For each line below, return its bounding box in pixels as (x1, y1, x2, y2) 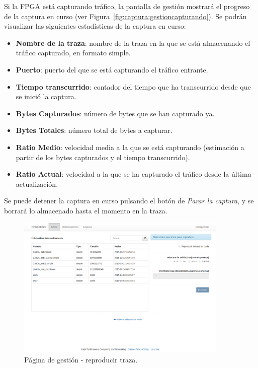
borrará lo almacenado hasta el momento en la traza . (4, 205, 167, 215)
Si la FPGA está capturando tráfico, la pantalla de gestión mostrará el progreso (4, 1, 250, 11)
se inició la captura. (16, 91, 76, 102)
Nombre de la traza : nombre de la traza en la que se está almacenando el (16, 37, 250, 48)
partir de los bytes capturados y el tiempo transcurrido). (16, 152, 190, 162)
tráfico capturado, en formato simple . (16, 47, 131, 58)
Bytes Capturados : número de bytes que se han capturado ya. (16, 108, 215, 118)
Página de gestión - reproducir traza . (24, 354, 138, 364)
